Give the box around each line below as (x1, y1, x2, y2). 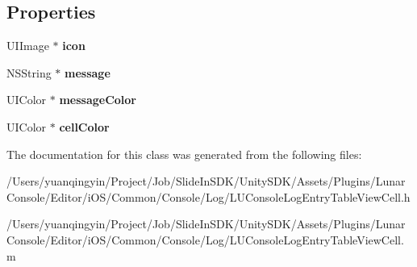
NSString (6, 64, 52, 81)
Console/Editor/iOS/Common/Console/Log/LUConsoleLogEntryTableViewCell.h (6, 188, 411, 205)
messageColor (59, 91, 136, 108)
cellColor (59, 118, 110, 135)
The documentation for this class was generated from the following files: (6, 145, 362, 162)
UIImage (6, 37, 49, 54)
